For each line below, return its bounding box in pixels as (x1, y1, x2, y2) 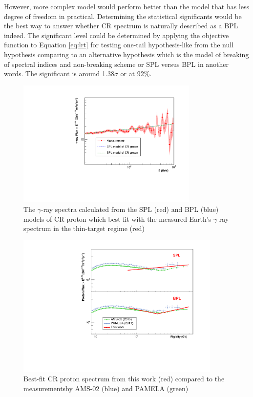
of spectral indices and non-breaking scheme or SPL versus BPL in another (4, 59, 229, 69)
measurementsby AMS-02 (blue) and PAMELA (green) (23, 383, 189, 393)
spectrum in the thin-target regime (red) (23, 223, 145, 233)
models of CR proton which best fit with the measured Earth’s (23, 213, 211, 224)
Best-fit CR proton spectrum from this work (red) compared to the (23, 374, 225, 384)
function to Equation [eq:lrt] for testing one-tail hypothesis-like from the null (4, 40, 234, 50)
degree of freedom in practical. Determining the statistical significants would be (4, 11, 242, 21)
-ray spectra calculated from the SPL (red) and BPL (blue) (41, 204, 219, 214)
